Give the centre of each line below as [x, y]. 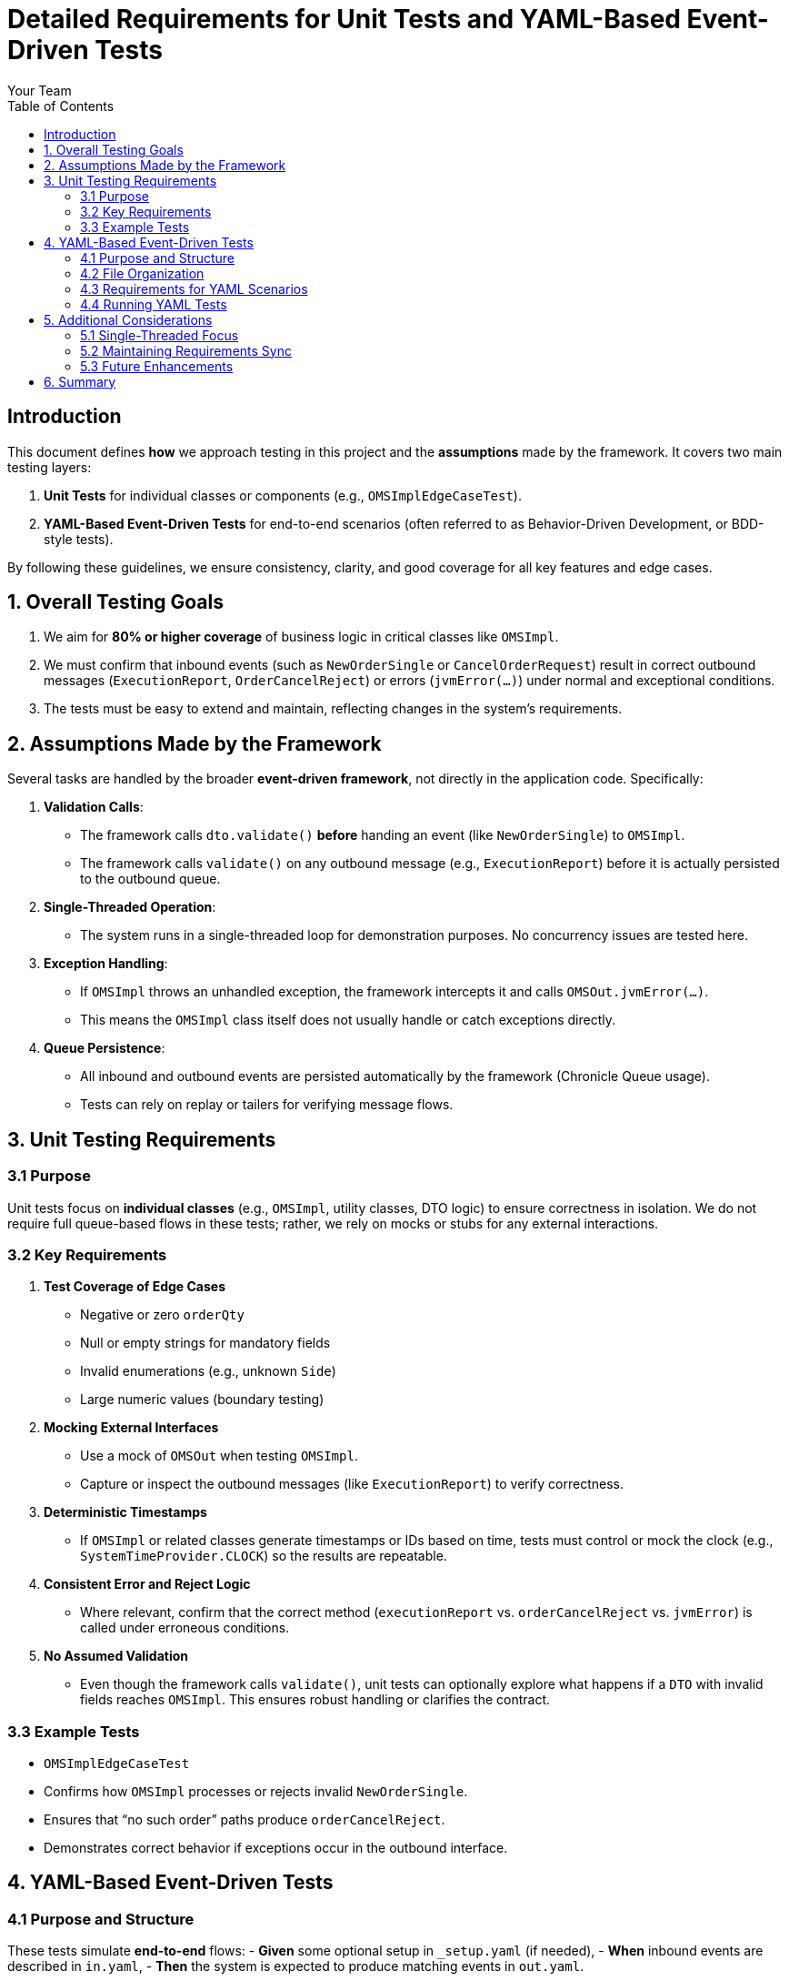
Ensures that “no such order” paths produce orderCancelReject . [245, 1819]
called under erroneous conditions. [185, 1628]
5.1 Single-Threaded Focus [160, 335]
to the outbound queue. [150, 879]
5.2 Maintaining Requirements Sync [186, 350]
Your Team [40, 90]
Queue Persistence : [105, 1048]
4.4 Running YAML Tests [154, 304]
